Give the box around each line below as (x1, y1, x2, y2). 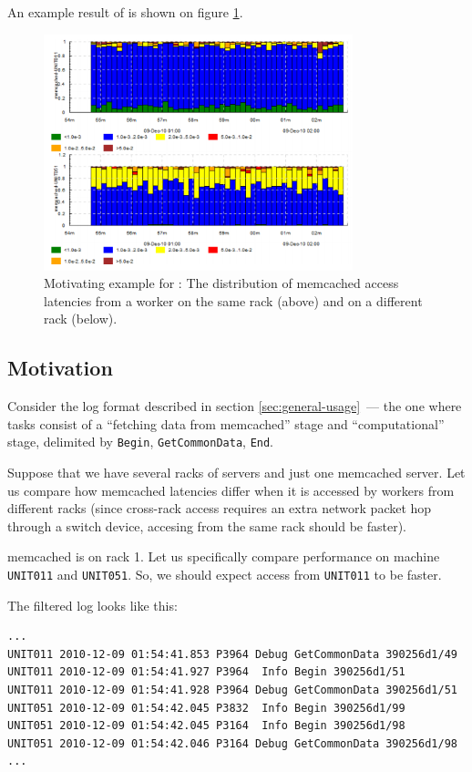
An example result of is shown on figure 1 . (7, 3, 243, 21)
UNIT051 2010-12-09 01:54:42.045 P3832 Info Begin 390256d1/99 (7, 701, 405, 715)
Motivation (7, 354, 113, 382)
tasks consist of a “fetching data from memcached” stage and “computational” (7, 414, 445, 433)
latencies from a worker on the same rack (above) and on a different (44, 291, 423, 310)
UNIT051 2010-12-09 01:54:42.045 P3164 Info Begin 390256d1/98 (7, 719, 405, 733)
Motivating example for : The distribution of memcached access (44, 273, 399, 293)
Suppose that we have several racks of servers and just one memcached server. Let (7, 462, 466, 481)
